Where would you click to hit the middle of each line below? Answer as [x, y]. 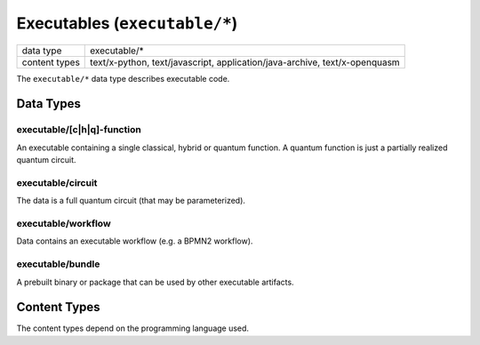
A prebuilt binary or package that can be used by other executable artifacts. [155, 282]
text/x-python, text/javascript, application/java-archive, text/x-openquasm [245, 62]
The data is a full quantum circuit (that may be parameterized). [131, 201]
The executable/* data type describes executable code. [123, 78]
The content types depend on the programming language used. [132, 328]
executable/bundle [58, 264]
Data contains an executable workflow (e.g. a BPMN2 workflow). [135, 241]
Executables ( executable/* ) [127, 23]
